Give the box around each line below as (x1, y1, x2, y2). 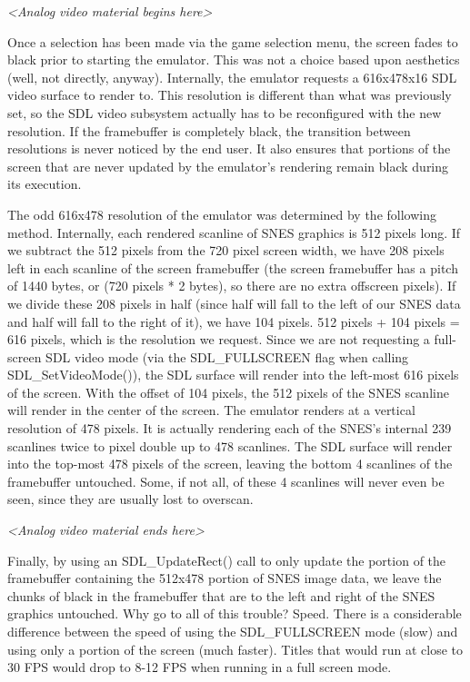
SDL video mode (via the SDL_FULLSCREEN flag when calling (45, 347, 409, 366)
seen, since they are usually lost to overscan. (7, 489, 254, 509)
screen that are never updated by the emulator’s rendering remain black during (7, 156, 449, 175)
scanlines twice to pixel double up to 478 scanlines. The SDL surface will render (7, 436, 453, 455)
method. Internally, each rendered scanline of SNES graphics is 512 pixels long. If (7, 222, 461, 242)
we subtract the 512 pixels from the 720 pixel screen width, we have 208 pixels (7, 241, 445, 260)
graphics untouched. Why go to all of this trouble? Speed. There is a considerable (7, 604, 462, 623)
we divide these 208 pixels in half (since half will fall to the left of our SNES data (7, 293, 461, 312)
